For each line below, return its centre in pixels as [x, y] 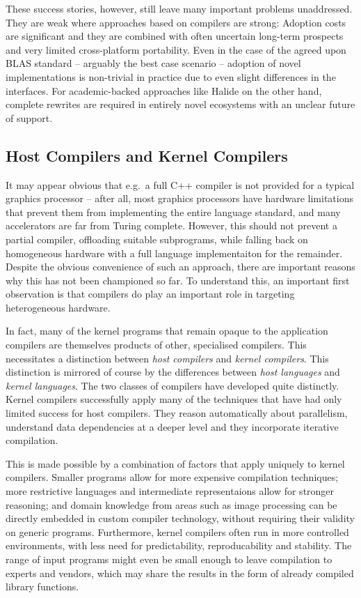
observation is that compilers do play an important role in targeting [150, 294]
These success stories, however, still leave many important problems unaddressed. [179, 8]
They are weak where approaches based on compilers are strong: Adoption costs [176, 22]
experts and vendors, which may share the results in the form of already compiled [180, 573]
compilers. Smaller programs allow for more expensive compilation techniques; [172, 477]
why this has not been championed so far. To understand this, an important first [178, 280]
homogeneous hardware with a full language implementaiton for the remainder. [174, 253]
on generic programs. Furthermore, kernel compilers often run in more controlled [177, 531]
